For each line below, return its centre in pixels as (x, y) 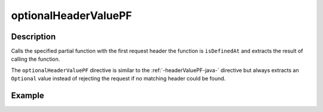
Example (28, 96)
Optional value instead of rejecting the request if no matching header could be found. (118, 79)
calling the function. (36, 59)
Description (33, 37)
